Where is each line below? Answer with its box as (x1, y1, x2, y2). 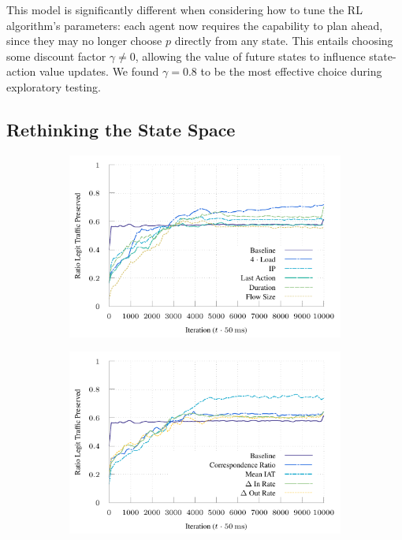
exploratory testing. (6, 78, 101, 95)
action (6, 63, 36, 80)
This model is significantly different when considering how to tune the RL (6, 2, 363, 17)
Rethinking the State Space (6, 117, 236, 141)
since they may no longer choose (6, 32, 162, 49)
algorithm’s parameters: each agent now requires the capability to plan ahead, (6, 17, 383, 33)
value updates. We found (39, 63, 159, 80)
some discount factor (6, 47, 106, 64)
